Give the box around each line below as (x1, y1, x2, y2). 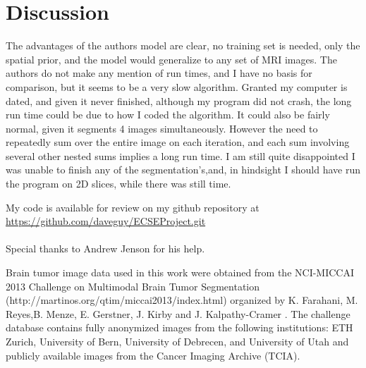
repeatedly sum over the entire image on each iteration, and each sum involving (6, 135, 350, 149)
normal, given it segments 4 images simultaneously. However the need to (6, 121, 318, 135)
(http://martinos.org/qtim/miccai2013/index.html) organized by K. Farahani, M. (6, 293, 358, 307)
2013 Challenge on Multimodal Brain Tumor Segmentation (6, 278, 260, 293)
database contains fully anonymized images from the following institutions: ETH (6, 320, 353, 335)
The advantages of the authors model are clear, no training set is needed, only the (6, 38, 360, 53)
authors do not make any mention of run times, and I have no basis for (6, 66, 312, 80)
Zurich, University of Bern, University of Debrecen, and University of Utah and (6, 334, 349, 348)
